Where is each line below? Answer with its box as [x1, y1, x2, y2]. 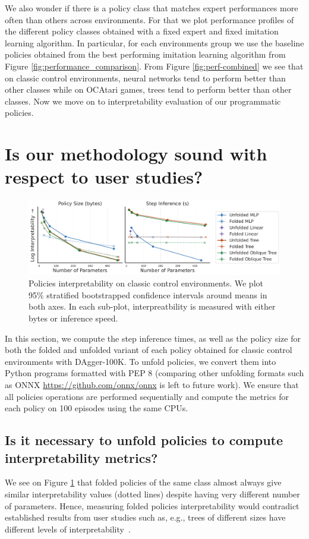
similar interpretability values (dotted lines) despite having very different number [5, 487, 300, 500]
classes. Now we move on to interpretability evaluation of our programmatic [5, 94, 281, 107]
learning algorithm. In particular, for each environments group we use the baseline [5, 36, 304, 49]
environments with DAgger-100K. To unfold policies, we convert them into [5, 355, 276, 367]
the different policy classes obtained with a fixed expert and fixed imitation [5, 25, 279, 37]
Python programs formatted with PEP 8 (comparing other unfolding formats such [5, 367, 304, 379]
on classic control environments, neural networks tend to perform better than [5, 71, 286, 84]
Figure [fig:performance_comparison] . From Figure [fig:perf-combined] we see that [5, 59, 304, 72]
